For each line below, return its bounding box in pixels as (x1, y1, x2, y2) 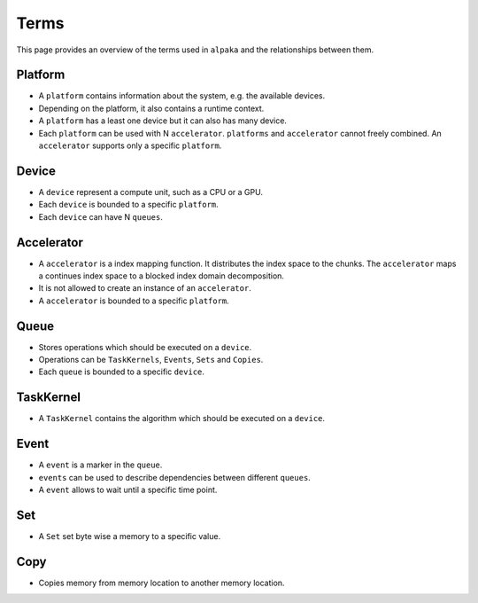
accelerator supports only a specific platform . (38, 140, 222, 151)
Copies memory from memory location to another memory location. (38, 577, 285, 588)
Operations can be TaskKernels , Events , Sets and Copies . (38, 355, 264, 365)
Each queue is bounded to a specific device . (38, 366, 205, 377)
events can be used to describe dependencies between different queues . (38, 472, 312, 482)
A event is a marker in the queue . (38, 459, 163, 470)
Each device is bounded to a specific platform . (38, 200, 219, 210)
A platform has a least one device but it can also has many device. (38, 115, 288, 126)
